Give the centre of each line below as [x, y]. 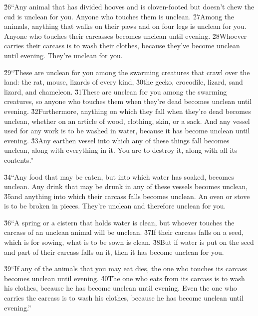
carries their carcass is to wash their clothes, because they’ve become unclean [122, 46]
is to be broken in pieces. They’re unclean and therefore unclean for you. [115, 206]
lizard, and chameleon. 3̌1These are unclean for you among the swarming [116, 91]
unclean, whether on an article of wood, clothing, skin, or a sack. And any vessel [127, 121]
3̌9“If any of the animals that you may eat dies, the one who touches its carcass [126, 268]
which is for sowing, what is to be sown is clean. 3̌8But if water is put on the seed [129, 242]
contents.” [19, 159]
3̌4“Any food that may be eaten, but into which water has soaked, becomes [119, 176]
